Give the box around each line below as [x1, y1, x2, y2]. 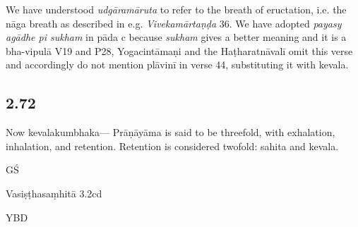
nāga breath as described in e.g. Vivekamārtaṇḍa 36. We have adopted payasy [6, 16, 342, 30]
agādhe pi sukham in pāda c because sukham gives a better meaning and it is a [6, 30, 347, 44]
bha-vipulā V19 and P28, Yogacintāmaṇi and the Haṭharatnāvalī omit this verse [6, 43, 353, 58]
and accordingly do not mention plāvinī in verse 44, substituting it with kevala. [6, 57, 349, 72]
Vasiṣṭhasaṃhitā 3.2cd [6, 185, 102, 200]
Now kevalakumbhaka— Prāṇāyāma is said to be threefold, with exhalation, [6, 125, 335, 140]
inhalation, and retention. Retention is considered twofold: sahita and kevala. [6, 138, 339, 153]
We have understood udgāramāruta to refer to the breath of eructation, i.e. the [6, 2, 347, 16]
